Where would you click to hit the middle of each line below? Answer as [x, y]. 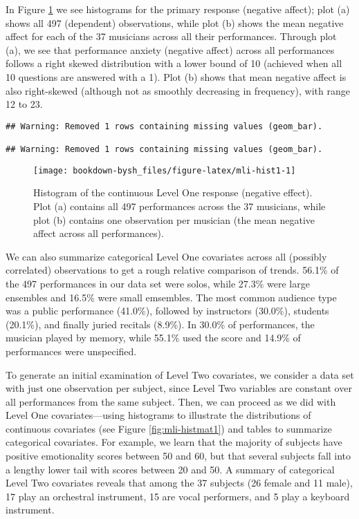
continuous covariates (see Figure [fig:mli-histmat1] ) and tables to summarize [169, 428]
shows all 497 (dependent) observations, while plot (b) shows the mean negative [175, 22]
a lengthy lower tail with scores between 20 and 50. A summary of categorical [170, 469]
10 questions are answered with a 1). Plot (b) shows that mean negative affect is [176, 76]
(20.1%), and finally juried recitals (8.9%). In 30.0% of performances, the [160, 324]
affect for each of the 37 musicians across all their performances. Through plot [171, 36]
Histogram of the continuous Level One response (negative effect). [173, 192]
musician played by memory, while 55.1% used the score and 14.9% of [153, 338]
